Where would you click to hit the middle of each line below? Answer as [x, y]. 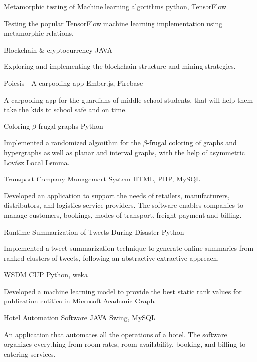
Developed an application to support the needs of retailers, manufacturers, [117, 195]
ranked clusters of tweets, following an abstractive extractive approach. [112, 258]
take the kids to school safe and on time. [66, 109]
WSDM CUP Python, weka [46, 274]
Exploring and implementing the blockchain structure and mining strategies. [120, 66]
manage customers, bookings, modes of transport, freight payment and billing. [123, 214]
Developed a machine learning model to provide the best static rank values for [123, 291]
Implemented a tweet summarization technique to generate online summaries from [129, 248]
